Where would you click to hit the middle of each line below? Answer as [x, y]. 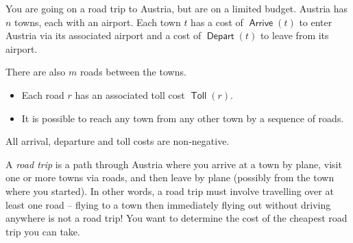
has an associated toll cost [130, 94]
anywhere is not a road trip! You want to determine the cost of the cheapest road [176, 218]
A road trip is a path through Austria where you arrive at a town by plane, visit [174, 164]
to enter [316, 22]
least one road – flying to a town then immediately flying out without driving [168, 204]
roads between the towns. [133, 72]
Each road [43, 94]
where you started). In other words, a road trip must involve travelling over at [170, 190]
